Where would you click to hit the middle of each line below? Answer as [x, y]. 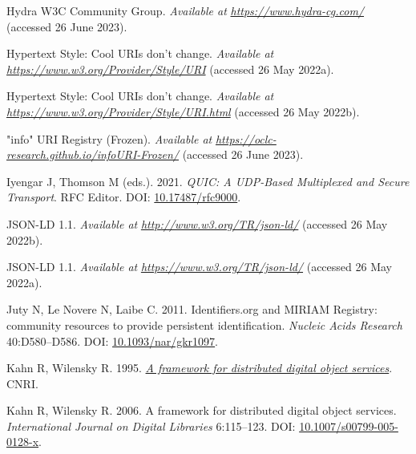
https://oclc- [246, 138]
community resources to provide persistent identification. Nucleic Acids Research [204, 324]
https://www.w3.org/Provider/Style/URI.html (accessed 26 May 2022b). [183, 111]
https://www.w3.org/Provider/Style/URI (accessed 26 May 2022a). [170, 69]
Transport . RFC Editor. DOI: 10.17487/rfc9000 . [124, 197]
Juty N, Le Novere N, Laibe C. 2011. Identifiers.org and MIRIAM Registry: [192, 309]
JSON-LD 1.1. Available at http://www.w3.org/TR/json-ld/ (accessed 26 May [197, 223]
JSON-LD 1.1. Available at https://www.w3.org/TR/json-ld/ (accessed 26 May [199, 267]
